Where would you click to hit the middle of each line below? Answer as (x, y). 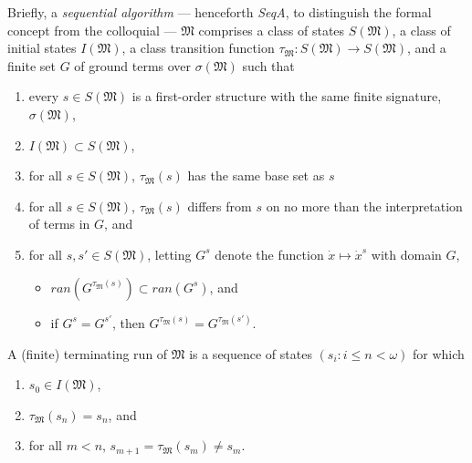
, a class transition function (198, 48)
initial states (42, 48)
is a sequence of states (251, 353)
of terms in (59, 224)
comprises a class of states (272, 30)
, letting (169, 254)
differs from (220, 206)
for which (439, 353)
